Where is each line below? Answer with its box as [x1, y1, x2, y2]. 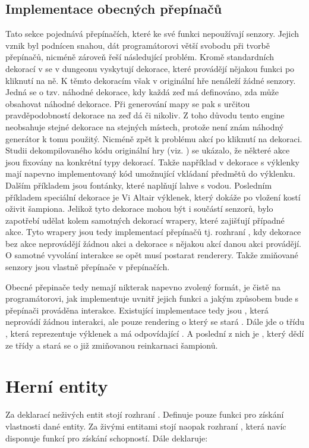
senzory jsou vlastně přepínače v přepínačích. [5, 261, 170, 273]
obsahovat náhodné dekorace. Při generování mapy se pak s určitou [5, 97, 250, 109]
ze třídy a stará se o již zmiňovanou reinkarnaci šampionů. [5, 339, 218, 351]
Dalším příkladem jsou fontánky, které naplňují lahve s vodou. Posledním [5, 178, 272, 191]
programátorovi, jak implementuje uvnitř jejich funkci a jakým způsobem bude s [5, 292, 299, 305]
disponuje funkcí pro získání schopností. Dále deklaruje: [5, 431, 208, 444]
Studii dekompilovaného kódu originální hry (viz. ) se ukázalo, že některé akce [5, 144, 290, 156]
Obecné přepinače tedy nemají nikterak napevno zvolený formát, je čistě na [5, 280, 280, 293]
